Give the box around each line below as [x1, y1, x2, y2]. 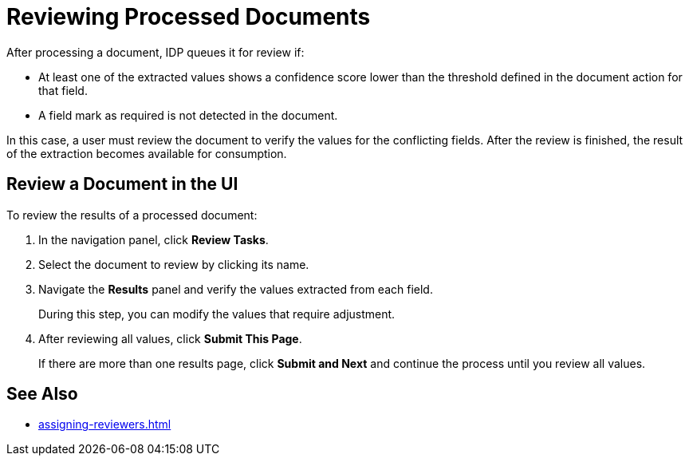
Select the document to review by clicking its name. [38, 257, 309, 271]
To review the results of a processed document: [6, 207, 258, 222]
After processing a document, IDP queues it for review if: [6, 45, 305, 59]
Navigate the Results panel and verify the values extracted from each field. [38, 282, 433, 296]
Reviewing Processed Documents [6, 3, 371, 30]
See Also [6, 384, 78, 405]
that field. [38, 83, 88, 97]
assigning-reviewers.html [38, 417, 171, 432]
